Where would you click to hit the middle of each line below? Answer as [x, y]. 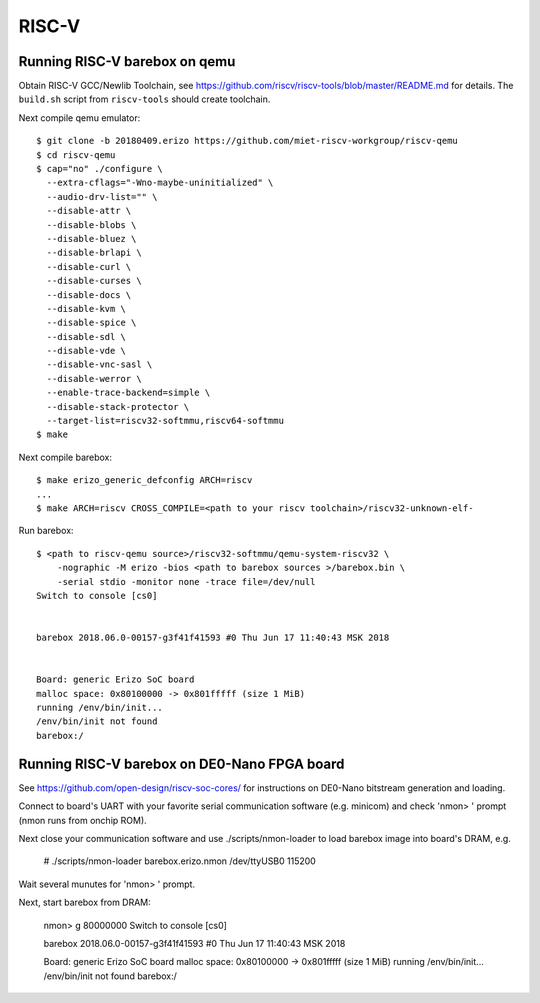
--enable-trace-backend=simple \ [128, 393]
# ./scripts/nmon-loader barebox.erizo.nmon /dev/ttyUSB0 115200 [180, 861]
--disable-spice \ [91, 323]
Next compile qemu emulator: [79, 117]
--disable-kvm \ [86, 308]
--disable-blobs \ [91, 224]
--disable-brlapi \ [94, 253]
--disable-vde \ [86, 351]
